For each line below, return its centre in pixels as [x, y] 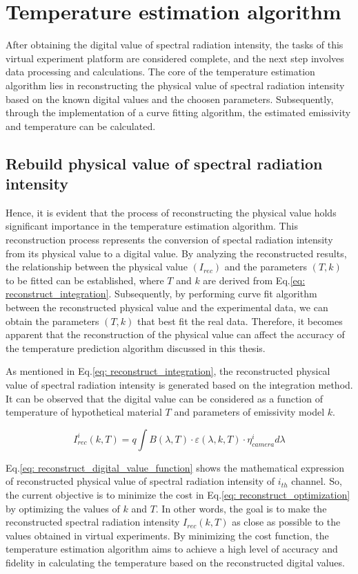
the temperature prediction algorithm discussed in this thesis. [136, 348]
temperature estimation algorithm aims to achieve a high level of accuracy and [172, 549]
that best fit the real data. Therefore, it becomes [240, 321]
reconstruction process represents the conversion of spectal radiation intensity [169, 240]
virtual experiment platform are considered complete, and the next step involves [175, 58]
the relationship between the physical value [97, 267]
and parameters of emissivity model [249, 412]
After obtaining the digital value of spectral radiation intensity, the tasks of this [175, 45]
